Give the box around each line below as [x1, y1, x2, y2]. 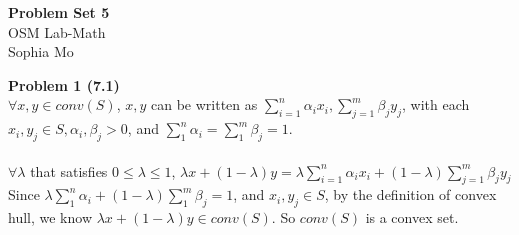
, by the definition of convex [324, 184, 497, 205]
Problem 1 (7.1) [8, 74, 120, 95]
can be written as [151, 94, 258, 115]
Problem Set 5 [8, 2, 110, 22]
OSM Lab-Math [8, 21, 106, 42]
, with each [402, 94, 470, 115]
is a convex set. [365, 207, 459, 228]
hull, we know [8, 207, 92, 228]
